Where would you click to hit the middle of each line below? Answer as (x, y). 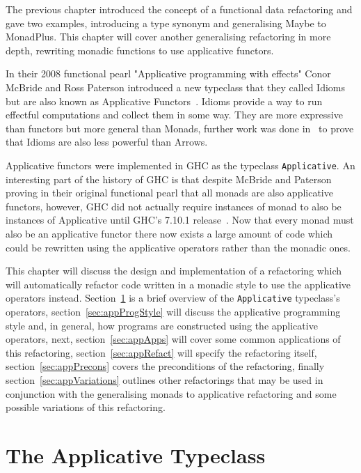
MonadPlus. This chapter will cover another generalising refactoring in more (168, 37)
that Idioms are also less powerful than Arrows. (107, 142)
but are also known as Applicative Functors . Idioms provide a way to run (164, 101)
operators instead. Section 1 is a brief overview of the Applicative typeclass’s (173, 298)
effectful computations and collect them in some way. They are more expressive (174, 115)
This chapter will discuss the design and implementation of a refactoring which (174, 271)
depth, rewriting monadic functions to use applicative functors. (140, 50)
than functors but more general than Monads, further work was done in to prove (180, 128)
